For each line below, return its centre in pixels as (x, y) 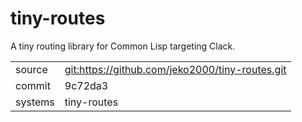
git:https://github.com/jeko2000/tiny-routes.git (175, 69)
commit (33, 85)
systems (35, 102)
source (31, 69)
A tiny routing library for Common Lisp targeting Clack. (123, 46)
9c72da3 (86, 85)
